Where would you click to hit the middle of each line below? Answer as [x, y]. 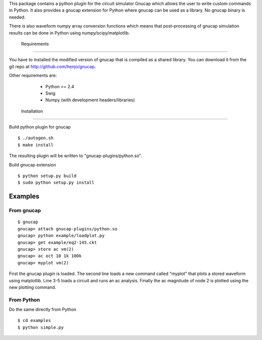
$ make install [36, 145]
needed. [17, 17]
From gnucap [25, 210]
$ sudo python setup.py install [56, 183]
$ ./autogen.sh [36, 138]
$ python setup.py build [47, 176]
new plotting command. [33, 287]
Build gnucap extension [33, 164]
